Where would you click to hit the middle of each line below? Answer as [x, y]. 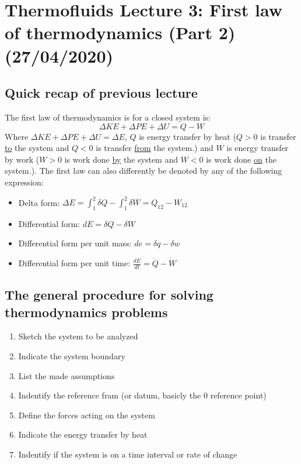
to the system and [37, 148]
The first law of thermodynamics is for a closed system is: [108, 117]
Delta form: [39, 202]
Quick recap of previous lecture [101, 93]
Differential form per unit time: [74, 263]
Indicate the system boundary [72, 356]
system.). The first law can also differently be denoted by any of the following [143, 171]
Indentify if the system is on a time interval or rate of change [128, 454]
